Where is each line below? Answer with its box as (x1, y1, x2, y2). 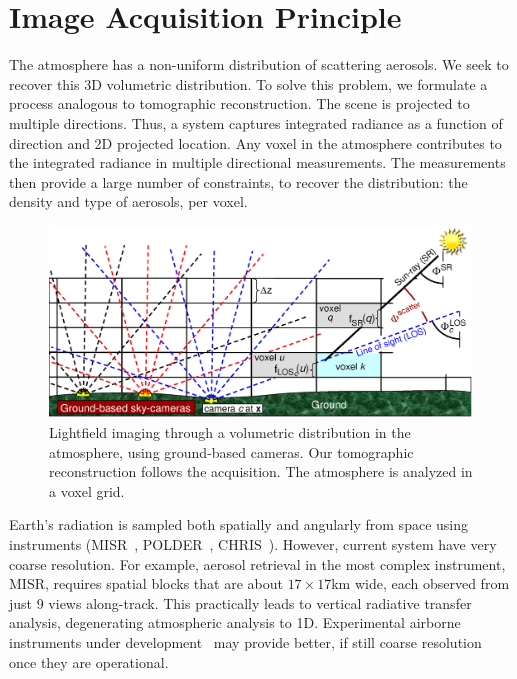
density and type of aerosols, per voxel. (9, 191, 248, 212)
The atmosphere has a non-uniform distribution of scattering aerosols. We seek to (9, 54, 509, 75)
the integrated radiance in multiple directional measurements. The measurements (9, 152, 506, 173)
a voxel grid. (49, 480, 125, 501)
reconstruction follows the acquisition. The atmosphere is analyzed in (49, 461, 473, 482)
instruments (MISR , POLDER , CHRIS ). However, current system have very (9, 533, 497, 554)
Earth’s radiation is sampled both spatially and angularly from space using (9, 514, 468, 535)
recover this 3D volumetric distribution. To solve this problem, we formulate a (9, 73, 488, 94)
